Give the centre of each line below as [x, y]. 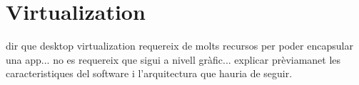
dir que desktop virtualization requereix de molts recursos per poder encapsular [179, 46]
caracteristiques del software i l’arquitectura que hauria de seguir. [149, 73]
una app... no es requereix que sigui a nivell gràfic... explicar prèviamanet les [173, 59]
